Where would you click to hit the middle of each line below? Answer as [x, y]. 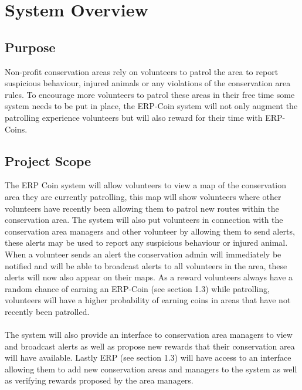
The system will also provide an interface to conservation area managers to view [149, 335]
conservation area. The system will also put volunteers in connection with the [144, 220]
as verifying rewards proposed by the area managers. [99, 380]
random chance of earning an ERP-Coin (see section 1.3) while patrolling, [137, 288]
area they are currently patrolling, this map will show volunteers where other [143, 196]
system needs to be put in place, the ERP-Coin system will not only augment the [151, 106]
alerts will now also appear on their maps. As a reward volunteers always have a [149, 277]
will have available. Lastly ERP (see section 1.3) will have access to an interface [148, 357]
